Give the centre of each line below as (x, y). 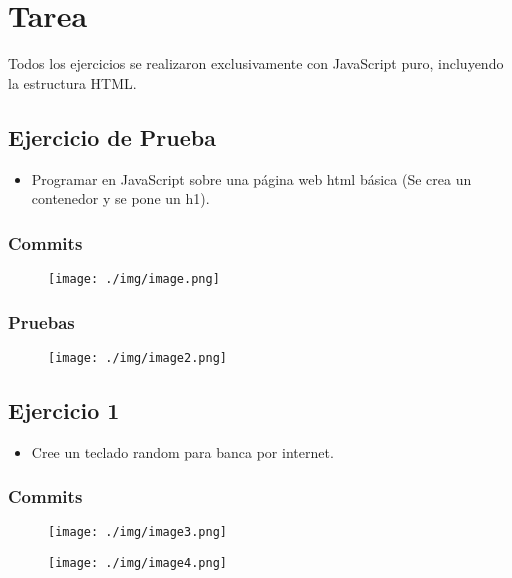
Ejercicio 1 (64, 409)
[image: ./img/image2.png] (137, 357)
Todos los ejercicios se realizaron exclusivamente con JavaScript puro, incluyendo (256, 63)
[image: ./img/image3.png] (137, 532)
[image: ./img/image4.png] (137, 563)
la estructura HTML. (72, 82)
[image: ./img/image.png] (134, 278)
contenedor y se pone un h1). (120, 198)
